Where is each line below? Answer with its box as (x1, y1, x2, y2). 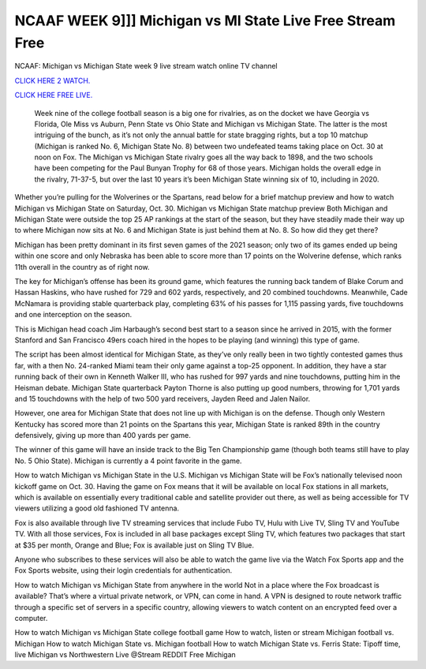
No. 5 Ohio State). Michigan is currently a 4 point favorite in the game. (14, 456, 242, 465)
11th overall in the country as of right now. (14, 262, 150, 271)
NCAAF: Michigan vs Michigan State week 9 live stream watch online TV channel (14, 62, 278, 71)
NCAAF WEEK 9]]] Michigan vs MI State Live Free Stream (14, 12, 396, 29)
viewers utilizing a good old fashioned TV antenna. (14, 503, 180, 513)
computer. (14, 613, 48, 622)
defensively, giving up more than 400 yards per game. (14, 431, 191, 440)
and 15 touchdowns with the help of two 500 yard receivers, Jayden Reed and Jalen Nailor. (14, 394, 311, 403)
